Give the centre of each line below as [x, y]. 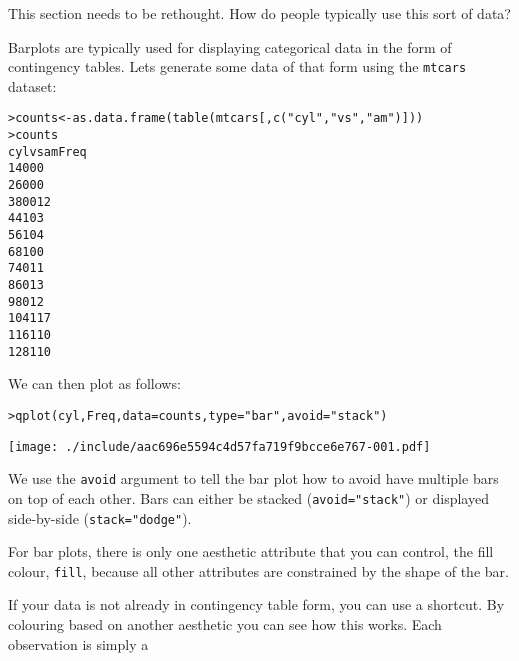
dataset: [32, 85]
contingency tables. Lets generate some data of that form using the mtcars [237, 66]
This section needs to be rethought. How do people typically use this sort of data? [259, 13]
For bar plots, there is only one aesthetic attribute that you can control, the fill [251, 551]
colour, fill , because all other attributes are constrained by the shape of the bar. [258, 570]
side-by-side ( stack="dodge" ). [100, 517]
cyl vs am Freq [47, 151]
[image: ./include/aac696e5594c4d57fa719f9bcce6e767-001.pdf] [219, 446]
